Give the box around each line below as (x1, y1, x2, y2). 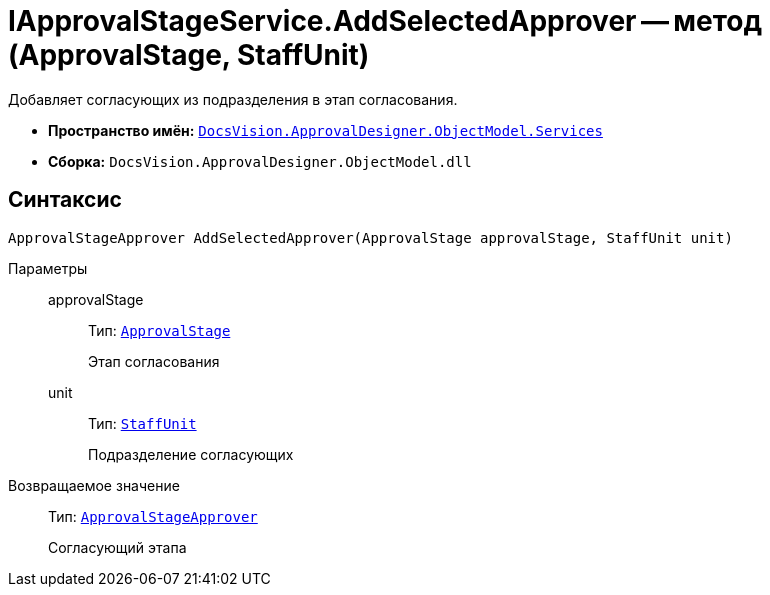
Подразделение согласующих (88, 445, 294, 463)
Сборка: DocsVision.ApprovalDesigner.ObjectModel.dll (48, 152, 472, 170)
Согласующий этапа (48, 538, 187, 556)
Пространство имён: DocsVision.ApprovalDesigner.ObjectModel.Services (48, 121, 603, 139)
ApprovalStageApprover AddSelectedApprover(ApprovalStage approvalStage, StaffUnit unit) (8, 229, 733, 246)
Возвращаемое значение (8, 476, 180, 494)
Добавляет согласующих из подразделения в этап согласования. (8, 90, 458, 108)
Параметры (8, 259, 88, 277)
